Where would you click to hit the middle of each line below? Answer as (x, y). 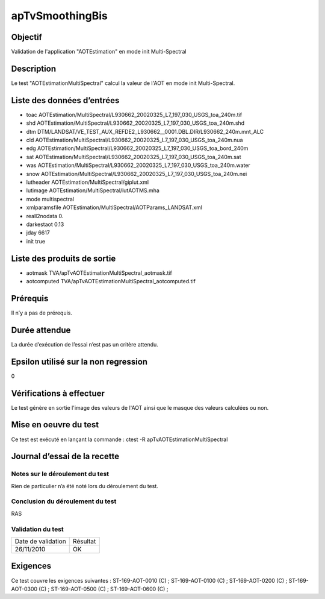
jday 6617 (38, 233)
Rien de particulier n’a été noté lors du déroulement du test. (85, 486)
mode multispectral (50, 199)
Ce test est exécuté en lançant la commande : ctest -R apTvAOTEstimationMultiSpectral (119, 439)
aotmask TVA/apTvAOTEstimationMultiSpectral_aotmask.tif (99, 273)
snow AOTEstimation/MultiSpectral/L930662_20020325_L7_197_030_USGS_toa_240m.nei (137, 174)
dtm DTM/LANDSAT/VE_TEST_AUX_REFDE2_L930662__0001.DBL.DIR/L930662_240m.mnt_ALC (145, 131)
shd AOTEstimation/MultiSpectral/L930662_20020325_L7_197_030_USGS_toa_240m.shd (135, 123)
